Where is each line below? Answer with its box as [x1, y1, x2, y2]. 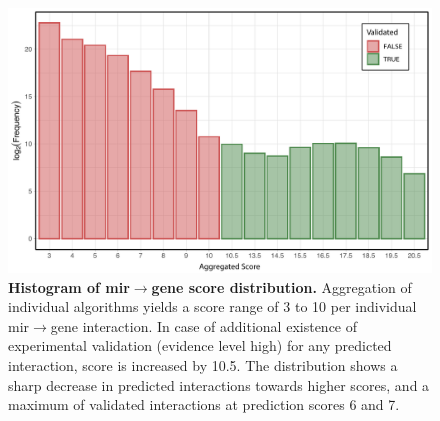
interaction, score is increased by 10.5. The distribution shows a [8, 354, 398, 375]
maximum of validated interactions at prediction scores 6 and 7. [8, 394, 400, 415]
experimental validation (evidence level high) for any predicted [8, 335, 392, 356]
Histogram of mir [8, 276, 130, 297]
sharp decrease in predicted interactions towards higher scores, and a [8, 374, 430, 395]
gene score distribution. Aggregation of [151, 276, 412, 297]
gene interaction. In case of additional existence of [50, 315, 358, 336]
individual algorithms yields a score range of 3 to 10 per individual [8, 296, 417, 317]
